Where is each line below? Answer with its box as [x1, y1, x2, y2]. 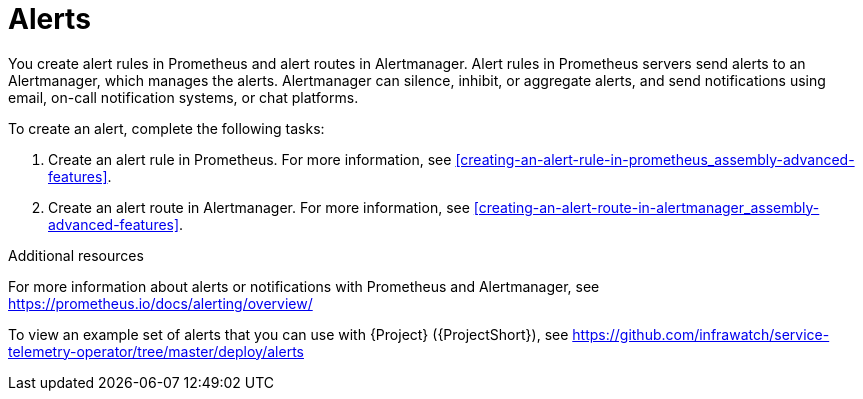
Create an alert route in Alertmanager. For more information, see [48, 198, 470, 216]
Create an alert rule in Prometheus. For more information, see [48, 150, 452, 168]
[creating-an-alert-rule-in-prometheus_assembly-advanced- [455, 150, 855, 168]
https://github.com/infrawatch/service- [572, 325, 830, 343]
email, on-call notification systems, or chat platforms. [8, 88, 359, 106]
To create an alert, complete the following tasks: [8, 119, 325, 137]
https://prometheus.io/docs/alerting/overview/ [8, 294, 313, 312]
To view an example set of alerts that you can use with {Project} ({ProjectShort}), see [8, 325, 569, 343]
